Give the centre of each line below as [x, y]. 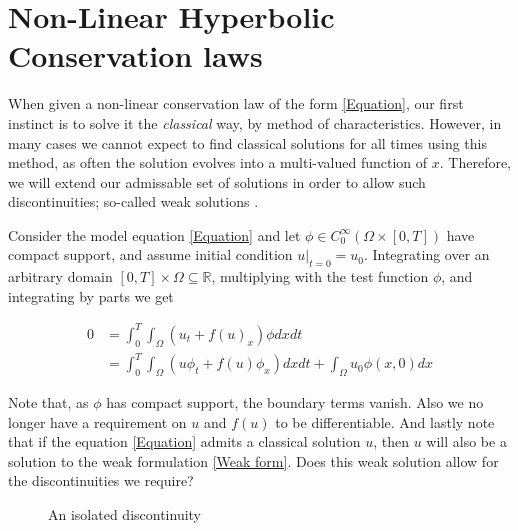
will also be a [466, 441]
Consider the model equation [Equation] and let [154, 234]
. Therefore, [475, 162]
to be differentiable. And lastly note [385, 421]
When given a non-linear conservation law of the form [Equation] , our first [236, 103]
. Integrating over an [426, 254]
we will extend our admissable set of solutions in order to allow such [217, 181]
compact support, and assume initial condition [150, 254]
